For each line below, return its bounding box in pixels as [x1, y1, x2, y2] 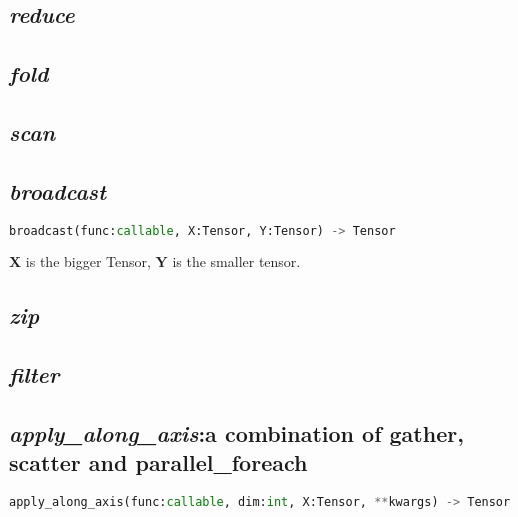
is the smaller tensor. [172, 251, 301, 272]
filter [9, 359, 60, 390]
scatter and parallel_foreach [9, 447, 308, 478]
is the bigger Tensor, [25, 251, 151, 272]
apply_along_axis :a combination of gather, [9, 417, 464, 448]
